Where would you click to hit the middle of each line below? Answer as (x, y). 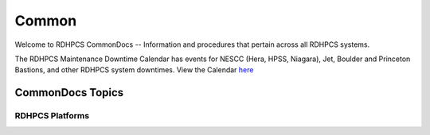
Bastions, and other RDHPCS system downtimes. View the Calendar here (134, 70)
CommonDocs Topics (69, 93)
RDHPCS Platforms (52, 116)
